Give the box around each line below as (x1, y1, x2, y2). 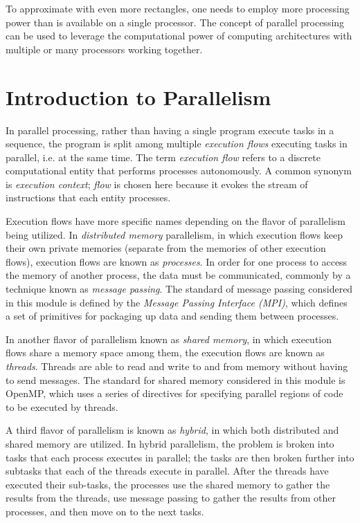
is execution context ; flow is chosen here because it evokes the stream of (6, 176, 308, 191)
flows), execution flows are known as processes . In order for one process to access (6, 254, 348, 268)
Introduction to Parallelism (6, 82, 271, 111)
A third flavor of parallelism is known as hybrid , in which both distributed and (6, 423, 339, 437)
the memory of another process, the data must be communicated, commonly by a (6, 268, 351, 282)
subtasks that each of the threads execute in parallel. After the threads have (6, 464, 329, 478)
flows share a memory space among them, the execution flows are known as (6, 345, 325, 360)
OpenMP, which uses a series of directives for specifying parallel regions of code (6, 386, 343, 401)
